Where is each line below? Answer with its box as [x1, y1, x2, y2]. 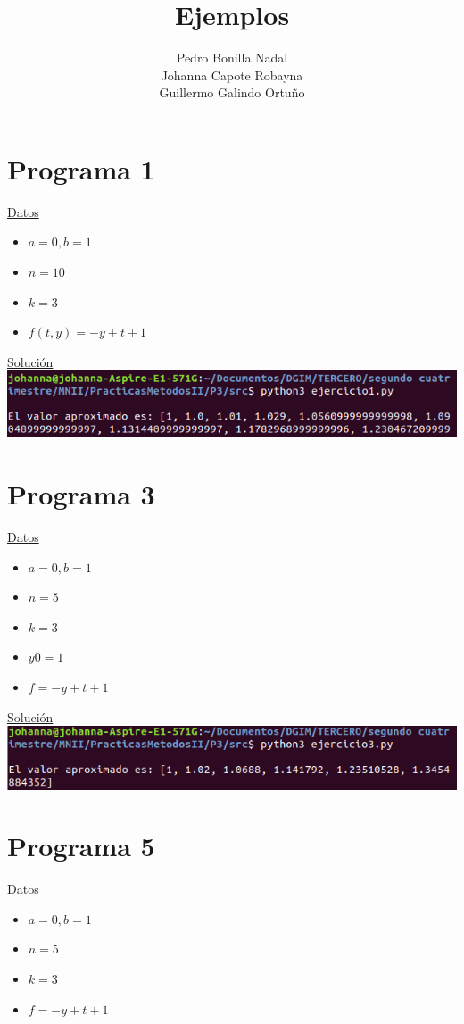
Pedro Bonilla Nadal [176, 48, 288, 67]
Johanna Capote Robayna [161, 65, 303, 84]
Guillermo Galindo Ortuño [159, 83, 305, 102]
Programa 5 [7, 828, 155, 864]
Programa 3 [7, 476, 155, 512]
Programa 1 [7, 150, 155, 187]
